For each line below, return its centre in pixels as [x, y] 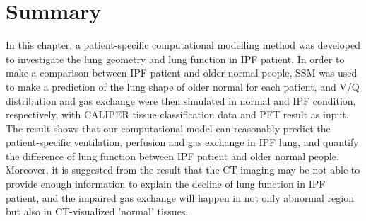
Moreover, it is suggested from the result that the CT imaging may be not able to [183, 170]
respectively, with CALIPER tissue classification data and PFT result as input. [177, 114]
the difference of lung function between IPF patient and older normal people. [172, 155]
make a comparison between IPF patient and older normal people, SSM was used [182, 73]
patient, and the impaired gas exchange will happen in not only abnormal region [180, 197]
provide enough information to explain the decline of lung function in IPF [166, 184]
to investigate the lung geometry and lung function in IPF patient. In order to [175, 58]
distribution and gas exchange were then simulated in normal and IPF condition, [181, 100]
